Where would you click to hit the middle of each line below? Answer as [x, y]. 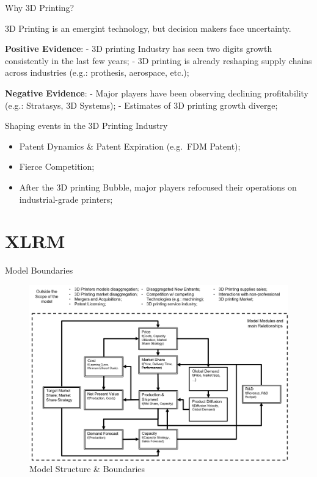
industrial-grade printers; [66, 199]
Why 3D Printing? [40, 7]
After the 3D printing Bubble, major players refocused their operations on [158, 187]
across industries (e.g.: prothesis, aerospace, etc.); [97, 72]
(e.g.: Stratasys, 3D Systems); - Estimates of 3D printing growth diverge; [141, 105]
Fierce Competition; [57, 166]
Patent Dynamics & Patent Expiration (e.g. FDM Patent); [130, 146]
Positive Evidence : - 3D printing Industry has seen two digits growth [139, 49]
